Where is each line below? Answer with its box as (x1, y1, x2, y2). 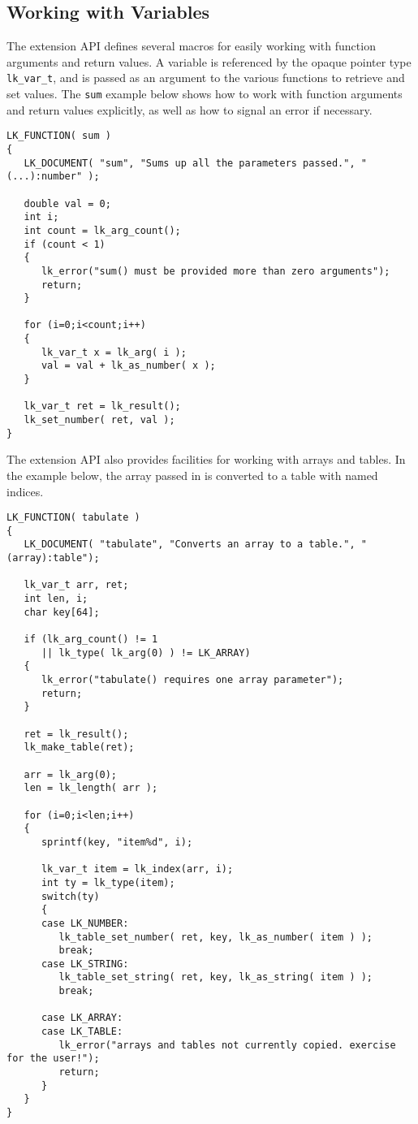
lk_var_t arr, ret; (24, 579, 129, 591)
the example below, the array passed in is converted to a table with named (6, 466, 378, 483)
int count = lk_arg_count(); (24, 224, 181, 236)
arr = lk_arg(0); (24, 768, 118, 780)
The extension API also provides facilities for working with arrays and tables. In (6, 451, 406, 468)
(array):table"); (6, 552, 100, 564)
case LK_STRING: (41, 958, 129, 970)
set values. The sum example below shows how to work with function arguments (6, 85, 403, 102)
